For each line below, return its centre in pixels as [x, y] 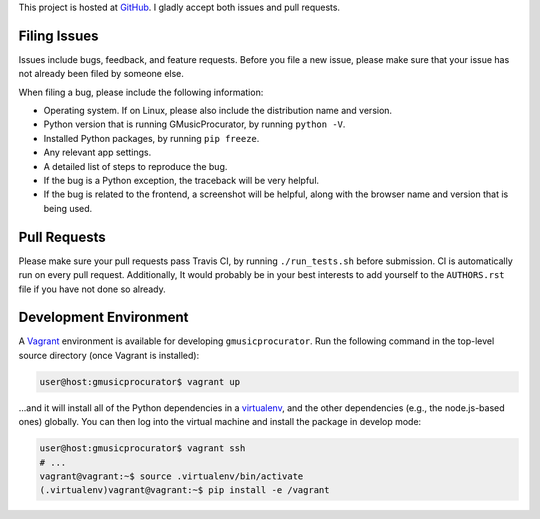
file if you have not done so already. [92, 289]
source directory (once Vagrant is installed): [109, 355]
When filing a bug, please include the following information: [141, 92]
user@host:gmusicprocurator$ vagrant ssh [142, 448]
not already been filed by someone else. [101, 74]
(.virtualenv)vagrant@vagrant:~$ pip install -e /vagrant [184, 490]
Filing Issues [58, 35]
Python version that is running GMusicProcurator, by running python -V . [194, 124]
